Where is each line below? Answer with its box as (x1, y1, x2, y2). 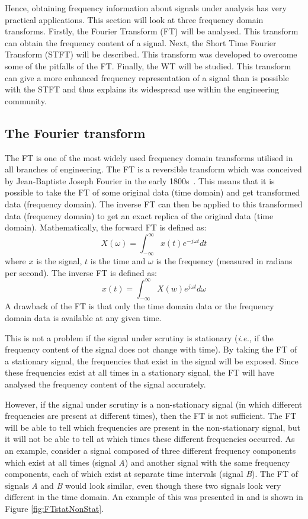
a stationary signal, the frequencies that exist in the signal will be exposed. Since (5, 354, 299, 367)
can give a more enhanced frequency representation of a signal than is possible (5, 71, 289, 84)
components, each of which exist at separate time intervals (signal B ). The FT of (5, 467, 299, 480)
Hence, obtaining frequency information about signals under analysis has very (5, 2, 287, 14)
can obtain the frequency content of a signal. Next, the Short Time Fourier (5, 36, 277, 49)
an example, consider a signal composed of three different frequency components (5, 444, 296, 457)
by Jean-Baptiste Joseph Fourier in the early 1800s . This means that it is (5, 174, 275, 187)
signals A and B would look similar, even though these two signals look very (5, 479, 281, 491)
